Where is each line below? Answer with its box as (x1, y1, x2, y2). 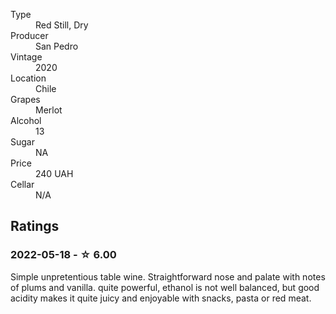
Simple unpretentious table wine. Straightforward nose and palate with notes (10, 270, 326, 283)
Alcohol (10, 115, 42, 126)
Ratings (10, 218, 60, 235)
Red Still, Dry (35, 19, 89, 31)
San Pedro (35, 40, 79, 52)
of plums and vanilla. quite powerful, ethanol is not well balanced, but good (10, 281, 320, 293)
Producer (10, 30, 49, 41)
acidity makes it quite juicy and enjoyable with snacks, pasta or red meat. (10, 292, 312, 304)
